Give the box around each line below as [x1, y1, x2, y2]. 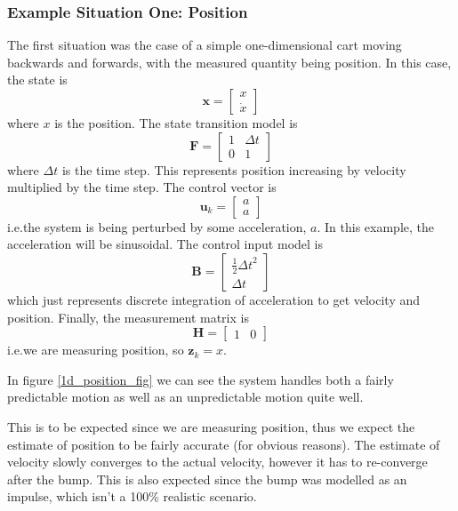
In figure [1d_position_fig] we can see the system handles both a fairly [7, 370, 394, 388]
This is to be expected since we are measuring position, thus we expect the [7, 417, 415, 435]
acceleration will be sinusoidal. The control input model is [7, 235, 323, 253]
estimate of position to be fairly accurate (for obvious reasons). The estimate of [7, 435, 440, 453]
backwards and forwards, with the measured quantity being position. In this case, [7, 52, 452, 71]
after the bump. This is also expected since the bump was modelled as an [7, 469, 407, 488]
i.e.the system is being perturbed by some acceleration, [7, 217, 307, 236]
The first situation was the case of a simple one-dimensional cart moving [7, 36, 402, 54]
